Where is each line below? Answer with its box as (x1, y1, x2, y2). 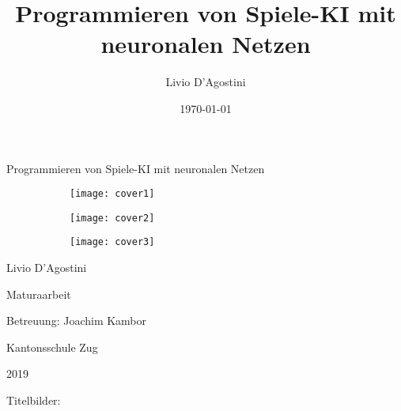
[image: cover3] (70, 236, 155, 248)
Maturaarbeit (6, 285, 71, 302)
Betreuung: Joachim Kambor (6, 312, 147, 329)
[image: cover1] (70, 188, 155, 200)
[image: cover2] (70, 212, 155, 224)
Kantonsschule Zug (6, 338, 98, 355)
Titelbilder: (6, 392, 61, 409)
